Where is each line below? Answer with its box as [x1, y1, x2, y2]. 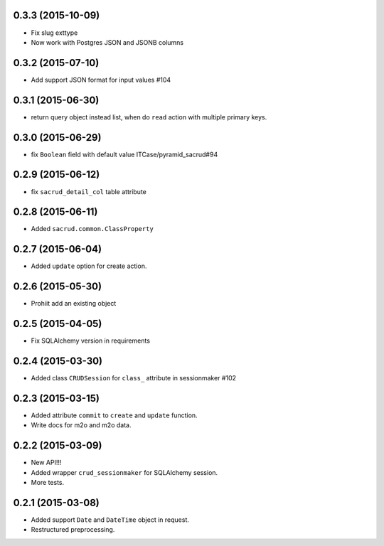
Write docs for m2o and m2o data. [31, 421, 132, 429]
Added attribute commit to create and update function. [31, 411, 198, 419]
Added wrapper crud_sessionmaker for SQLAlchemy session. [31, 468, 218, 476]
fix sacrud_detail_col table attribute [31, 187, 147, 196]
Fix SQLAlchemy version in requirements [31, 336, 151, 345]
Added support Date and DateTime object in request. [31, 515, 190, 524]
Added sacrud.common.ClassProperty [31, 225, 154, 233]
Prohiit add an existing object [31, 299, 117, 308]
